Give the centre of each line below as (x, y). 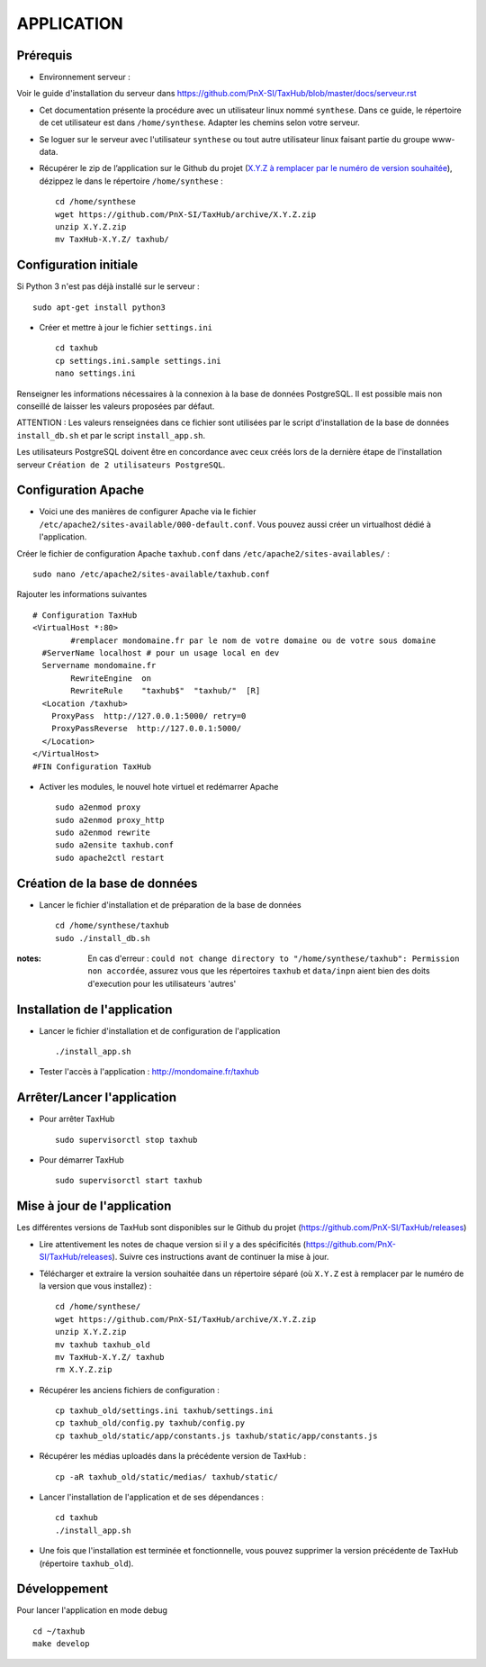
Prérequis (45, 55)
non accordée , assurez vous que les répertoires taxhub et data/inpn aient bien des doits (259, 971)
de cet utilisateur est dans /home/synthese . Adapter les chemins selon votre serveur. (199, 122)
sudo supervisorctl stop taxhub (126, 1140)
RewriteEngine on (111, 678)
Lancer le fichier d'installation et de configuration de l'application (160, 1030)
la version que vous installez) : (95, 1286)
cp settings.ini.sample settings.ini (139, 361)
